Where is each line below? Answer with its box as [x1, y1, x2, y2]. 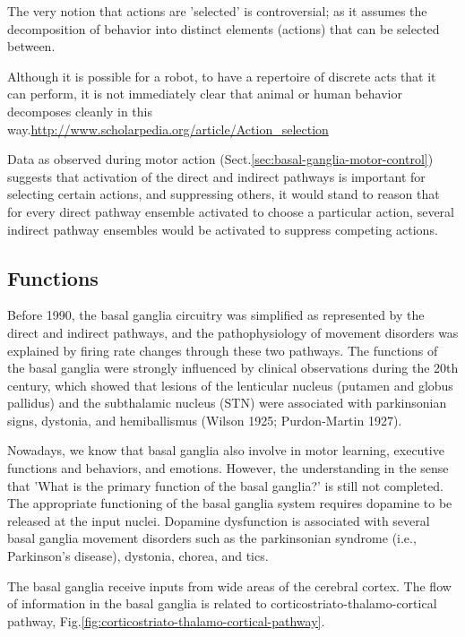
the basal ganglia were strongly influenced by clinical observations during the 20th [7, 358, 459, 377]
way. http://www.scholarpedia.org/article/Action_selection [7, 119, 329, 138]
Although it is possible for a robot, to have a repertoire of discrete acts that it [7, 66, 436, 85]
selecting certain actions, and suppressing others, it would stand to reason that [7, 185, 440, 203]
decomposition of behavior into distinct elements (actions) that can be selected [7, 19, 440, 38]
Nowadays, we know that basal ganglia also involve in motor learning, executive [7, 441, 444, 460]
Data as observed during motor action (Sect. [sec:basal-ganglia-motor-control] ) [7, 150, 434, 168]
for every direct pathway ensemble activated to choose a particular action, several [7, 202, 454, 220]
